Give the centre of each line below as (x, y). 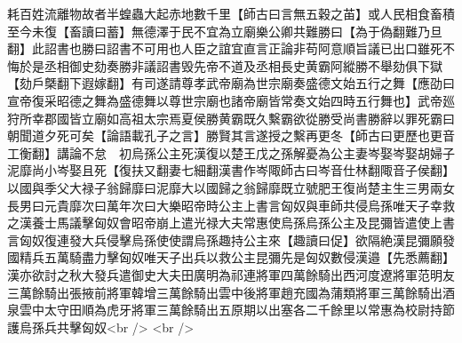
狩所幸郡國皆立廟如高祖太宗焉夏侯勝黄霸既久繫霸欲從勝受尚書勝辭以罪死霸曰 (231, 118)
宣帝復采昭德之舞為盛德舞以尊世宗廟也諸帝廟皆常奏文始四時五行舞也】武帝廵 (231, 100)
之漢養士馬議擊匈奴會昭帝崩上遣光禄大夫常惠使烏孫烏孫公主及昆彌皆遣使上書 (231, 223)
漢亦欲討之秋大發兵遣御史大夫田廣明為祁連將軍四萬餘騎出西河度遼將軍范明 (225, 274)
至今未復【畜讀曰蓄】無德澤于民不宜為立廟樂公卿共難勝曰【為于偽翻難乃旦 (225, 31)
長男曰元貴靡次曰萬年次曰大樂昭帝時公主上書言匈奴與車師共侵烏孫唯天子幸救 (231, 205)
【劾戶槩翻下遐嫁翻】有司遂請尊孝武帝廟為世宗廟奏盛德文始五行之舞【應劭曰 (231, 83)
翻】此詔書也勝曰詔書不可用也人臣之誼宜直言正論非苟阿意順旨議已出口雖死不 (231, 48)
